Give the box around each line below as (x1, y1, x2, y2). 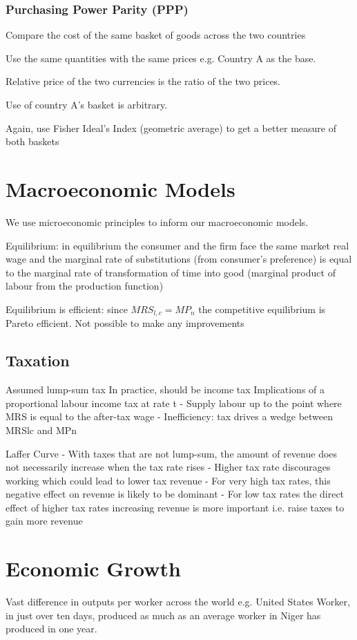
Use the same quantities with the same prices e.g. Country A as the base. (6, 50, 316, 65)
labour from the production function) (6, 279, 164, 293)
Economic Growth (6, 554, 181, 583)
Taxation (6, 350, 70, 371)
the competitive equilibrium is (198, 301, 326, 316)
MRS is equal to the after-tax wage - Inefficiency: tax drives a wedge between (6, 409, 334, 424)
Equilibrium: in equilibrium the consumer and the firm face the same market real (6, 238, 349, 252)
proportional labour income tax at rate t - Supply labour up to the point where (6, 395, 342, 410)
